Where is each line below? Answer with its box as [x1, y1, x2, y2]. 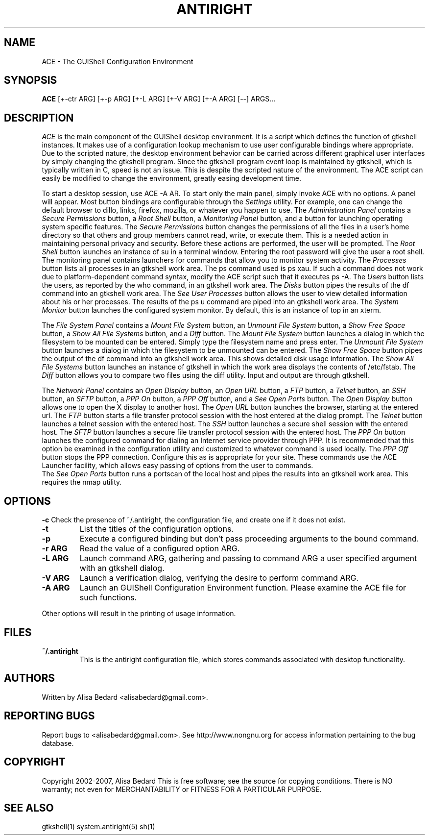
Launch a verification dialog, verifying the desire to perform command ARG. [79, 573, 359, 583]
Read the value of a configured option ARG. [79, 543, 240, 554]
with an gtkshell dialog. [79, 563, 165, 573]
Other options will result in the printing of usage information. [42, 609, 236, 618]
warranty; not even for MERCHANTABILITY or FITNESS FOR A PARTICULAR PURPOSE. [42, 785, 322, 793]
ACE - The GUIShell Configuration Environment [42, 57, 193, 66]
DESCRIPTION [4, 111, 74, 124]
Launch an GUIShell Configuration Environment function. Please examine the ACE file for [79, 583, 406, 593]
